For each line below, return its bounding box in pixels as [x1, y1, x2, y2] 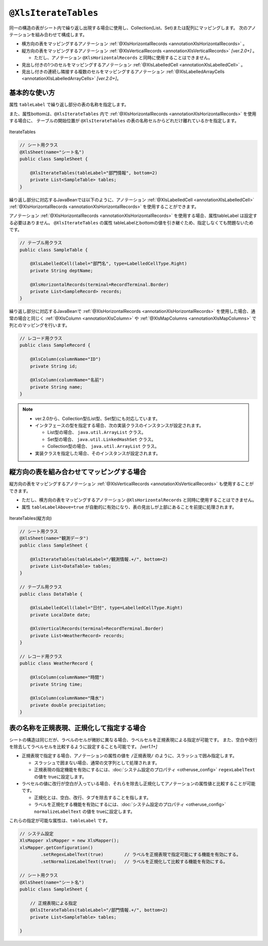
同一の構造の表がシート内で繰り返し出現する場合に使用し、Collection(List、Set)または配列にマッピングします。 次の [9, 25, 248, 31]
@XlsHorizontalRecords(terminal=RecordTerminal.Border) [30, 282, 169, 288]
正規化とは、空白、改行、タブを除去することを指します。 [34, 795, 151, 800]
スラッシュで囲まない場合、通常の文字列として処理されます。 [34, 760, 160, 766]
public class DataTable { [19, 591, 83, 597]
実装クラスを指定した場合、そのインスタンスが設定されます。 [35, 450, 161, 456]
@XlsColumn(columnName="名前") [30, 377, 105, 383]
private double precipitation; [30, 702, 106, 708]
